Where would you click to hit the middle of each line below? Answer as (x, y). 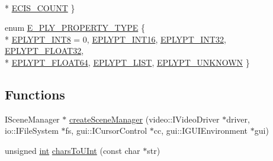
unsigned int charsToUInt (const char (73, 150)
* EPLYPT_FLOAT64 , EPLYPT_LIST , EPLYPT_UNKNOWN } (127, 62)
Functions (35, 94)
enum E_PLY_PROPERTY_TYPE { (75, 28)
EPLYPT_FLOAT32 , (44, 51)
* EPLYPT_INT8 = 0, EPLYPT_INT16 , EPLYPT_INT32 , (115, 39)
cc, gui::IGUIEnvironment (201, 131)
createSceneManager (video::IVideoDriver (144, 119)
